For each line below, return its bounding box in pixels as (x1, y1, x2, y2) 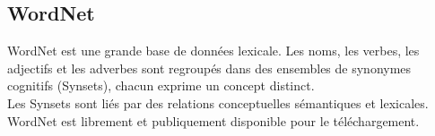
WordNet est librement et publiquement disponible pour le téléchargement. (7, 111, 420, 130)
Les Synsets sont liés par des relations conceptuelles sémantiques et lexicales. (7, 93, 429, 112)
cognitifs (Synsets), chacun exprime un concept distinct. (7, 76, 315, 95)
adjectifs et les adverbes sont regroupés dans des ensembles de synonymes (7, 58, 412, 77)
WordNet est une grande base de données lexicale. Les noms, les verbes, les (7, 41, 420, 60)
